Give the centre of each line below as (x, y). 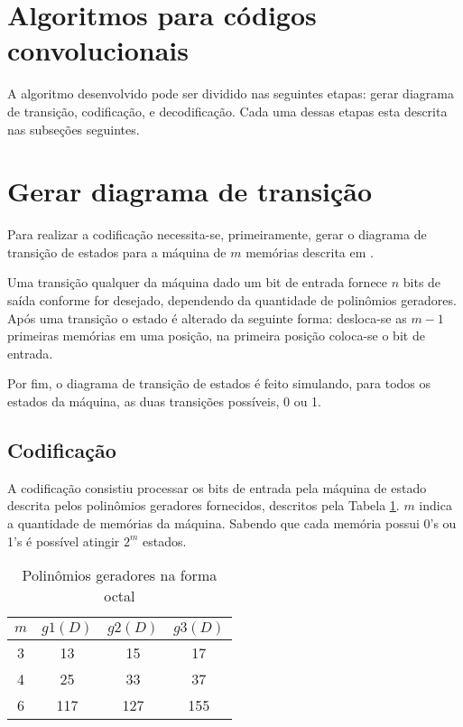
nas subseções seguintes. (74, 129)
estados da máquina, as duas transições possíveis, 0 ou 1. (164, 401)
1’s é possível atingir (64, 541)
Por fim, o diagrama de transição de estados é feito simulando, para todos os (219, 383)
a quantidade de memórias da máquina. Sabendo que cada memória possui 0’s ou (232, 522)
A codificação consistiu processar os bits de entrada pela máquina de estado (217, 487)
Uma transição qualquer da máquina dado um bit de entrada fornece (198, 282)
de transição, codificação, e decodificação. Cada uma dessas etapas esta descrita (227, 111)
